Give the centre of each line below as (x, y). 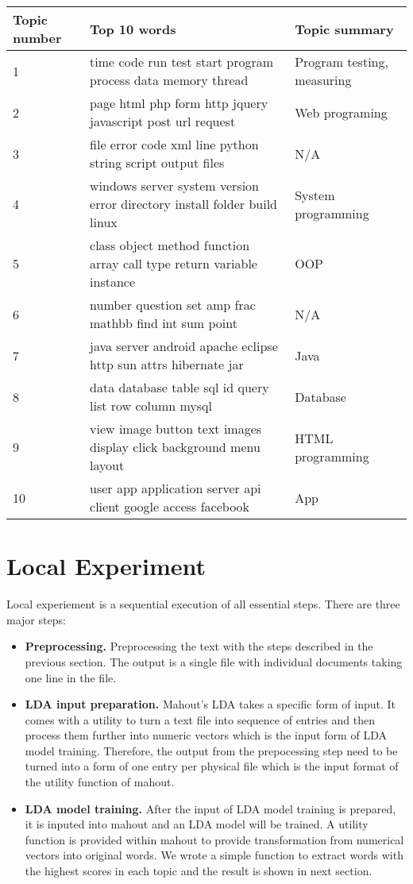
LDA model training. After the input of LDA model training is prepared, (210, 808)
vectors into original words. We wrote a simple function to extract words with (214, 855)
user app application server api (176, 488)
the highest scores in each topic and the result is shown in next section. (199, 871)
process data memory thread (169, 80)
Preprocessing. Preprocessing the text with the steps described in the (199, 646)
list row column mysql (151, 405)
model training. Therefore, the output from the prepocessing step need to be (211, 750)
